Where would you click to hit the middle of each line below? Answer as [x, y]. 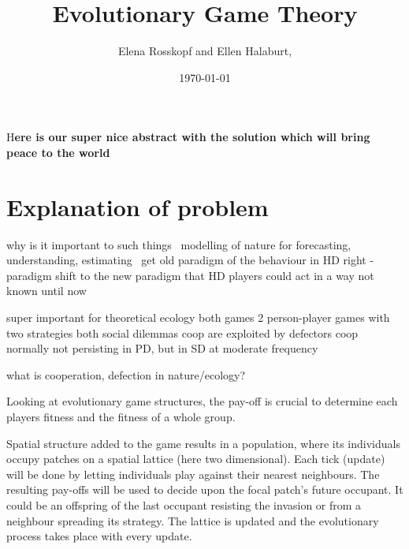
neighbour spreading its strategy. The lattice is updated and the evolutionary [193, 520]
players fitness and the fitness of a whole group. [121, 416]
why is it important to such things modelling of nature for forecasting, [179, 244]
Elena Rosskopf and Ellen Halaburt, [205, 51]
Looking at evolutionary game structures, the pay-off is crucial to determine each [202, 401]
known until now [46, 291]
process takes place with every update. [99, 536]
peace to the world [58, 152]
